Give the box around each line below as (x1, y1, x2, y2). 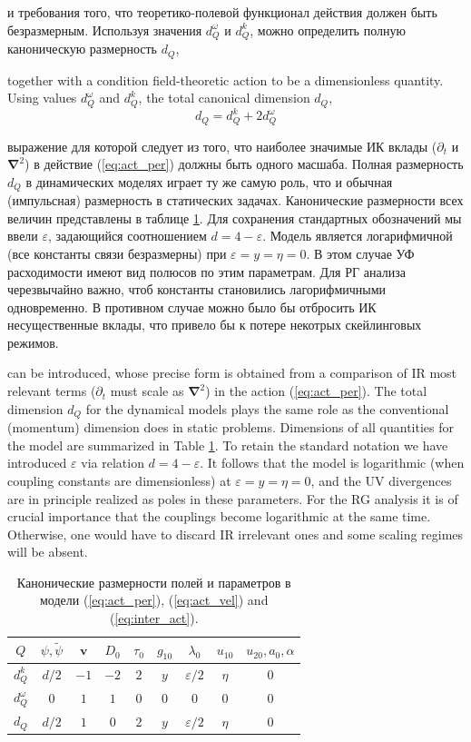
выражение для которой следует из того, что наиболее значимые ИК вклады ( (7, 136, 437, 155)
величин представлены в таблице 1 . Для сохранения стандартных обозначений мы (7, 208, 462, 227)
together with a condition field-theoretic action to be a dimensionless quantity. (7, 70, 444, 89)
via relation (81, 453, 144, 472)
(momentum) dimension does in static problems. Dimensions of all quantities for (7, 418, 454, 437)
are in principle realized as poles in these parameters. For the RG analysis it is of (7, 489, 458, 508)
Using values (7, 88, 77, 107)
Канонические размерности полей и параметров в (16, 572, 291, 591)
